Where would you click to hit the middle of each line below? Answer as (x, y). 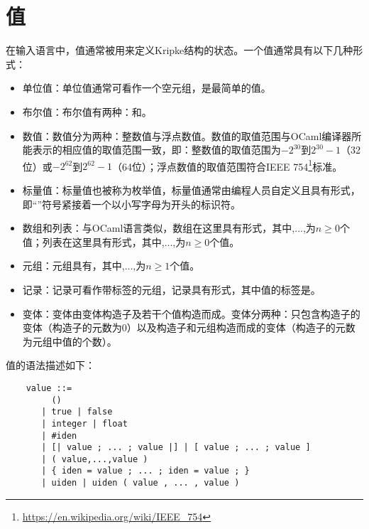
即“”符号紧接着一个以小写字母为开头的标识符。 (132, 204)
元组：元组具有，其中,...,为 (84, 266)
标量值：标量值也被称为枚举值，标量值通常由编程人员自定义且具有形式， (191, 189)
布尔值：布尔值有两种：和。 (87, 111)
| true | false (77, 412)
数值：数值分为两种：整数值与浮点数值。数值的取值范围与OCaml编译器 (187, 135)
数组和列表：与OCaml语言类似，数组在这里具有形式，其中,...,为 (169, 228)
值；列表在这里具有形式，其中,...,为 (104, 241)
